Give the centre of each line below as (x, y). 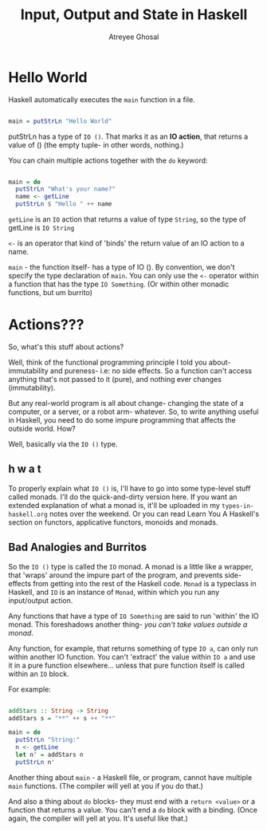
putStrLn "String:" (48, 740)
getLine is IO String (41, 228)
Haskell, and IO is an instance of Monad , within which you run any (114, 592)
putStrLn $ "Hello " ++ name (64, 204)
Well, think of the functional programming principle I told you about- (120, 362)
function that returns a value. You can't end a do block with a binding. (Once (133, 809)
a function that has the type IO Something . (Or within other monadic (119, 284)
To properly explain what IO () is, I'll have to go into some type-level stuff (130, 488)
